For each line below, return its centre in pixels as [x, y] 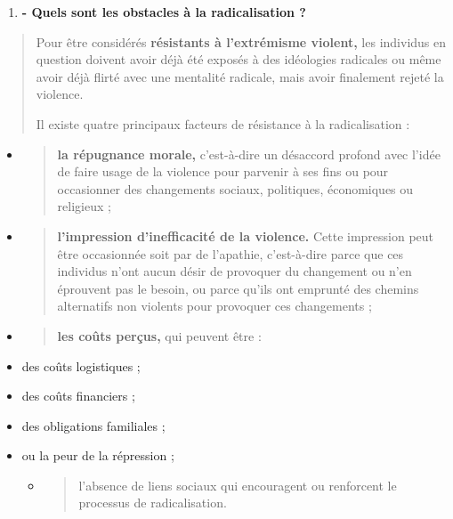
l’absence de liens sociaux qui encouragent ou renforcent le [238, 485]
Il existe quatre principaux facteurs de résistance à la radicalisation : [223, 123]
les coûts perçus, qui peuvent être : [159, 335]
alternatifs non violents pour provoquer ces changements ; [214, 306]
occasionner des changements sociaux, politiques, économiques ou [235, 188]
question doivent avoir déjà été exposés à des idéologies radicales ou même [239, 59]
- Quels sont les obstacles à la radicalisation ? [164, 12]
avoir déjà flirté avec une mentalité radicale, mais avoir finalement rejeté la [240, 76]
